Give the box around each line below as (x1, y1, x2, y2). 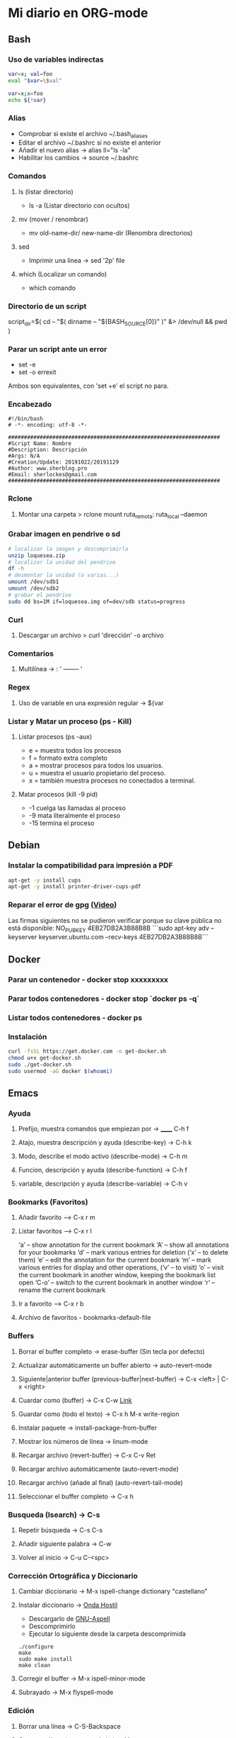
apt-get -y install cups (8, 877, 81, 884)
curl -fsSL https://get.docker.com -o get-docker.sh (8, 1048, 167, 1055)
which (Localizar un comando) (18, 269, 107, 278)
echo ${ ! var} (8, 96, 47, 103)
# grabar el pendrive (8, 591, 72, 598)
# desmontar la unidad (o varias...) (8, 572, 119, 579)
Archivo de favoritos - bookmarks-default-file (18, 1313, 151, 1322)
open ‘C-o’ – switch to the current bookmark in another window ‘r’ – (18, 1278, 216, 1287)
